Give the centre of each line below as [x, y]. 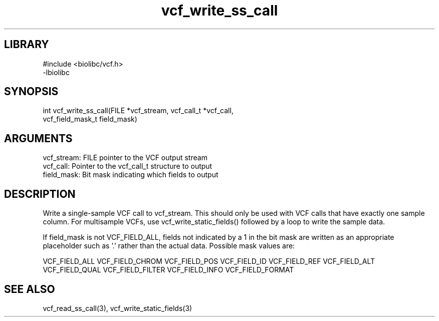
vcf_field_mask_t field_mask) [90, 119]
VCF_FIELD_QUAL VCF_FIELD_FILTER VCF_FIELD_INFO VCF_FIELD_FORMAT [168, 270]
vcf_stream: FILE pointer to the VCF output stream [125, 158]
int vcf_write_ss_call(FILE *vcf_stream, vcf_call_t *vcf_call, [138, 111]
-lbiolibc [56, 72]
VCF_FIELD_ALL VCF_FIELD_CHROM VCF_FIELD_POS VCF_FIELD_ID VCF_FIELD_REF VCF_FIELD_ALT [209, 261]
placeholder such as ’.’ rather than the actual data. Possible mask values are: [169, 246]
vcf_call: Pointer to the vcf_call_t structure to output [128, 166]
